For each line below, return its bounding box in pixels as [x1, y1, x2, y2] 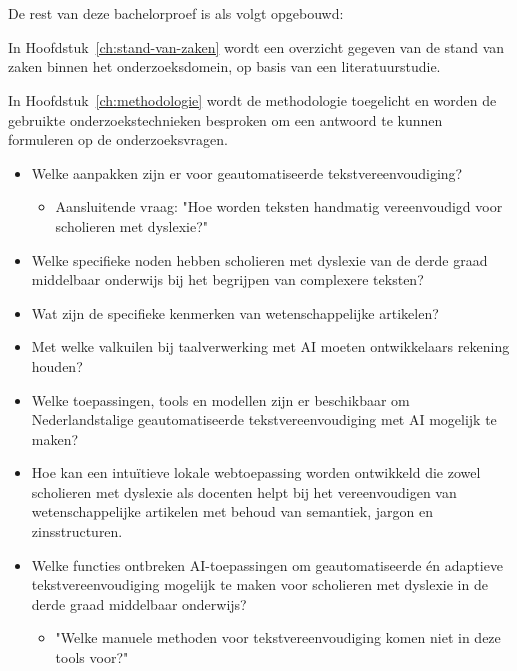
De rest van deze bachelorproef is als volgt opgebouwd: [8, 3, 344, 24]
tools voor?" [55, 647, 129, 668]
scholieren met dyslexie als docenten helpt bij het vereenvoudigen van [31, 481, 457, 502]
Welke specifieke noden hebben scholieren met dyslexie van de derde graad [31, 249, 488, 270]
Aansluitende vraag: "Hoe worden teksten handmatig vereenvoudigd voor [55, 196, 503, 217]
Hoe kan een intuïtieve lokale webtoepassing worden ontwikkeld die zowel [31, 462, 481, 483]
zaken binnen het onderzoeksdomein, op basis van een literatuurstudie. [8, 56, 441, 77]
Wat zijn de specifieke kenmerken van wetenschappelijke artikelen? [31, 302, 439, 323]
